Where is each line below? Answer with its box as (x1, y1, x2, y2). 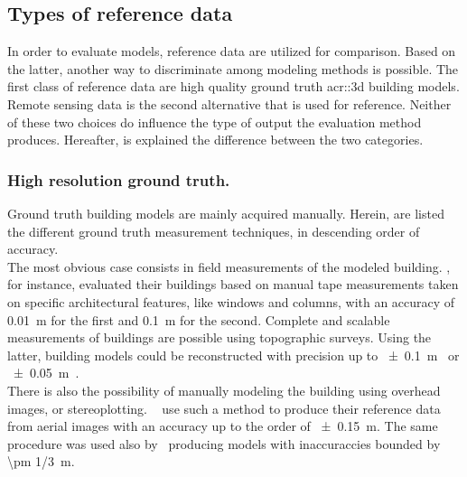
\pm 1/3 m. (7, 452, 75, 471)
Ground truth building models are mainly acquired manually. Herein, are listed (7, 203, 444, 222)
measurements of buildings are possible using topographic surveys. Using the (7, 328, 432, 347)
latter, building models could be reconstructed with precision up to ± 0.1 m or (7, 345, 460, 364)
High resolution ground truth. (7, 168, 230, 191)
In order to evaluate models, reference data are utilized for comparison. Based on (7, 42, 456, 61)
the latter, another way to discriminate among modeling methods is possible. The (7, 59, 459, 78)
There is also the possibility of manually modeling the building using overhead (7, 380, 441, 399)
